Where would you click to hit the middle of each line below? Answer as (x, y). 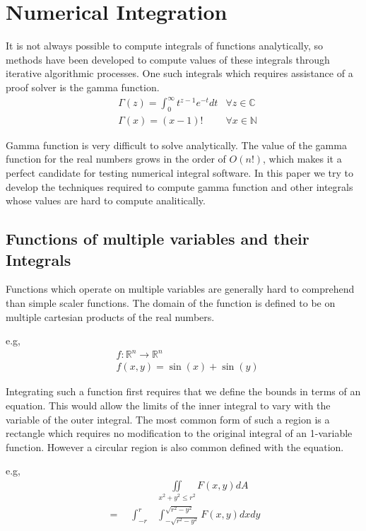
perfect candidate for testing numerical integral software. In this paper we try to (180, 173)
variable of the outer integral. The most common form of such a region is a (168, 419)
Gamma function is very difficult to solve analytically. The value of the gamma (176, 145)
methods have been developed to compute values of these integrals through (168, 59)
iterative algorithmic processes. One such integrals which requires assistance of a (179, 73)
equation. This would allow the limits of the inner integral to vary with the (168, 405)
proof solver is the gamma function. (83, 87)
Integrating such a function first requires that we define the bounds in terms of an (183, 391)
